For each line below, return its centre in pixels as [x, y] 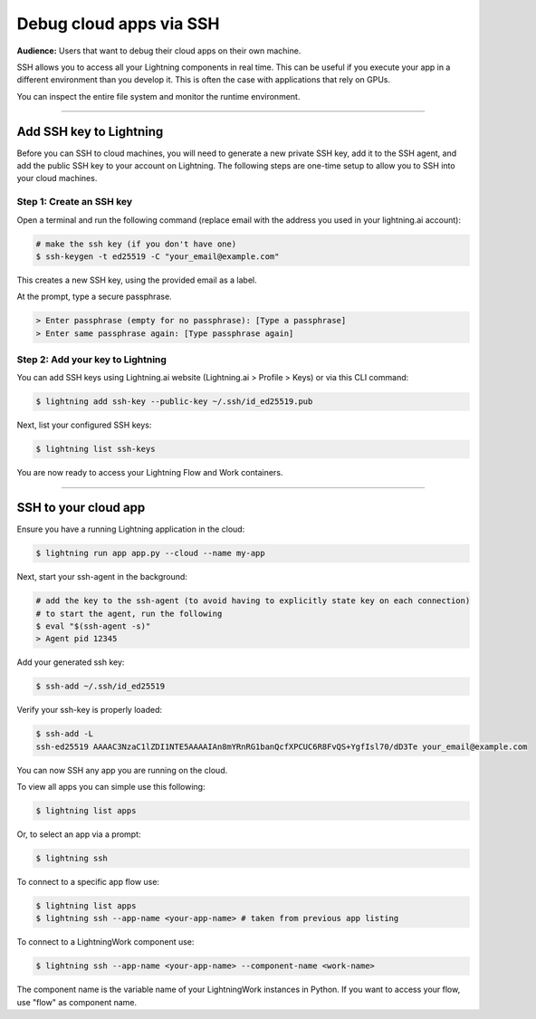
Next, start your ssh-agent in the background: [102, 577]
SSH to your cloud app [81, 508]
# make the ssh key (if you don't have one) [136, 244]
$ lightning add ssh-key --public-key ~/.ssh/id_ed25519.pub [174, 402]
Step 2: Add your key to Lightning [92, 360]
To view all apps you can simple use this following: [111, 787]
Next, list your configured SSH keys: [84, 425]
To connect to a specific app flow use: [88, 882]
